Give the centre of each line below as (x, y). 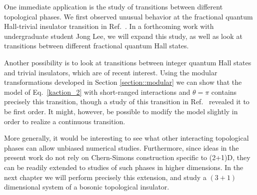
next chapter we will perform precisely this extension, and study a (105, 177)
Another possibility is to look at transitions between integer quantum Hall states (128, 62)
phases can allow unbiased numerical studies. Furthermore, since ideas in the (121, 147)
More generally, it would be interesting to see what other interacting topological (126, 138)
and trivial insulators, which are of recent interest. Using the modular (111, 72)
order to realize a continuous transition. (65, 121)
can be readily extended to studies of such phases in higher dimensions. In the (124, 167)
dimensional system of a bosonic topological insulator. (87, 187)
